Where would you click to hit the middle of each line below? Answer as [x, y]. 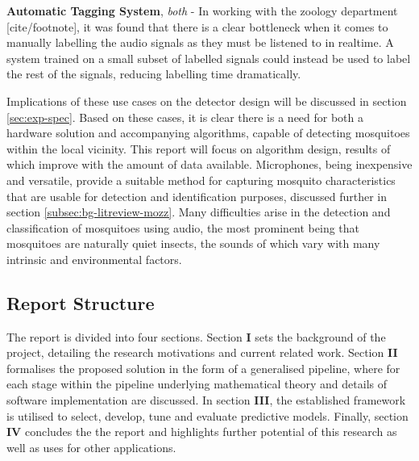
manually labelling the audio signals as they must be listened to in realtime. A [200, 42]
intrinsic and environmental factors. [94, 259]
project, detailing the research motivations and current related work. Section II [202, 352]
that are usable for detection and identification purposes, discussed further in [197, 196]
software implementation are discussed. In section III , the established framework [206, 400]
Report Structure [81, 302]
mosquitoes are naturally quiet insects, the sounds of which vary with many [193, 243]
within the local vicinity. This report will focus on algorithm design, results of [199, 148]
